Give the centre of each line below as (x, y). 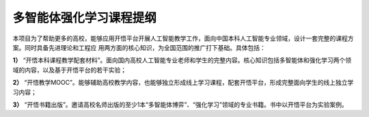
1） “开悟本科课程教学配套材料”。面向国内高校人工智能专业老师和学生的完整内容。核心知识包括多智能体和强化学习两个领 (182, 60)
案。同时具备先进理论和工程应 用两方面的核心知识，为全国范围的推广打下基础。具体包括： (139, 47)
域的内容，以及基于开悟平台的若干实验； (69, 70)
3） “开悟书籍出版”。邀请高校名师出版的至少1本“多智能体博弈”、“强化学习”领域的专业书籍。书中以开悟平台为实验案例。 (180, 104)
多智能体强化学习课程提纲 (85, 18)
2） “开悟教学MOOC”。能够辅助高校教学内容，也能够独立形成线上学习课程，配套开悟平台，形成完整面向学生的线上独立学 (183, 83)
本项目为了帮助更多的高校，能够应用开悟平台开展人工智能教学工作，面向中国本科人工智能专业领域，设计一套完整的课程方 (183, 38)
